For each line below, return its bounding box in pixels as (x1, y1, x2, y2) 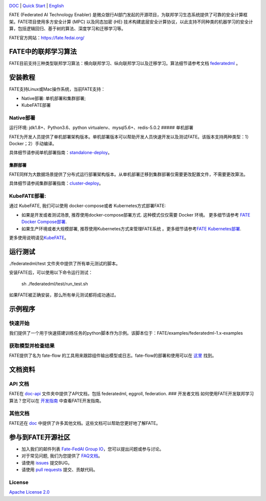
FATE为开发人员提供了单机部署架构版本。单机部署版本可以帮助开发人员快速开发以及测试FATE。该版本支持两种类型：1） (9, 133, 251, 140)
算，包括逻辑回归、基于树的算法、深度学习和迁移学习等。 (9, 26, 126, 31)
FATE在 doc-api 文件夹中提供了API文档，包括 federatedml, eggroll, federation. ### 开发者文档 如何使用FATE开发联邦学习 (9, 391, 254, 397)
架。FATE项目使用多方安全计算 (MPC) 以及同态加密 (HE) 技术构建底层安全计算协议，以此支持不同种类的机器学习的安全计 (9, 19, 253, 25)
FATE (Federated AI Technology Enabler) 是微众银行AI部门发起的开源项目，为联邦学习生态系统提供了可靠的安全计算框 (9, 12, 248, 18)
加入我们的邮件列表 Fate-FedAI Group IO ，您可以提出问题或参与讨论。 (21, 446, 164, 452)
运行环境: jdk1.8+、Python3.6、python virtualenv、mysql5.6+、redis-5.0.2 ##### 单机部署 (9, 125, 194, 130)
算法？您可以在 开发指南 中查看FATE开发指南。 (9, 398, 104, 404)
